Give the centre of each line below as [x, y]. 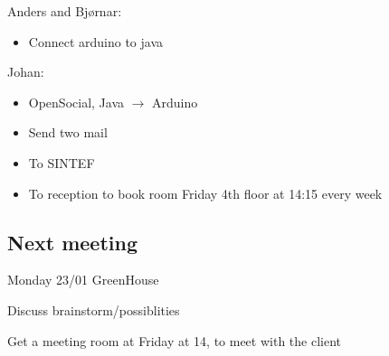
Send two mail [68, 132]
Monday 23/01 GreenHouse [83, 280]
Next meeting [72, 242]
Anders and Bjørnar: [65, 11]
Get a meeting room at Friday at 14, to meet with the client [174, 340]
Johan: [26, 72]
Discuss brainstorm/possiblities [94, 309]
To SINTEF [62, 162]
